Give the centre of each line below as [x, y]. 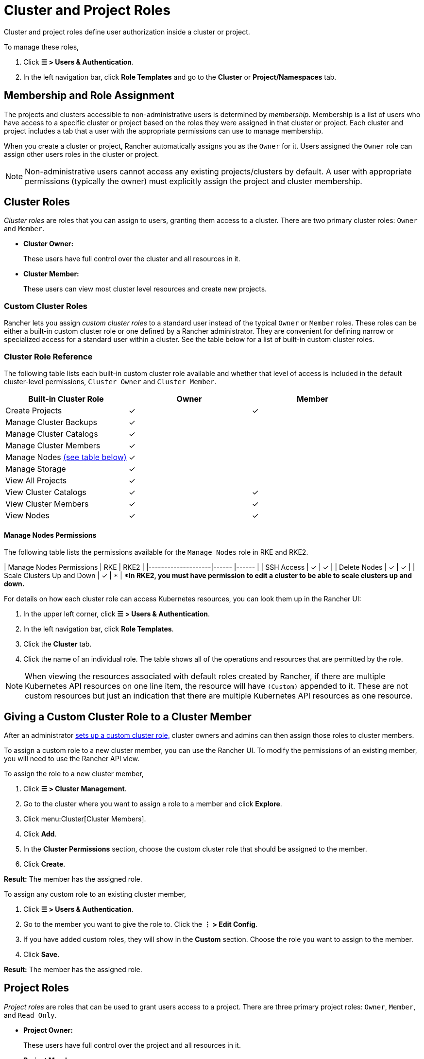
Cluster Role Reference [48, 356]
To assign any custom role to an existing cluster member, [95, 894]
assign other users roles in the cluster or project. [82, 154]
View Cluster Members [47, 504]
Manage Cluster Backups [51, 422]
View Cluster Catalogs [46, 492]
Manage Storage [36, 469]
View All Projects [36, 480]
